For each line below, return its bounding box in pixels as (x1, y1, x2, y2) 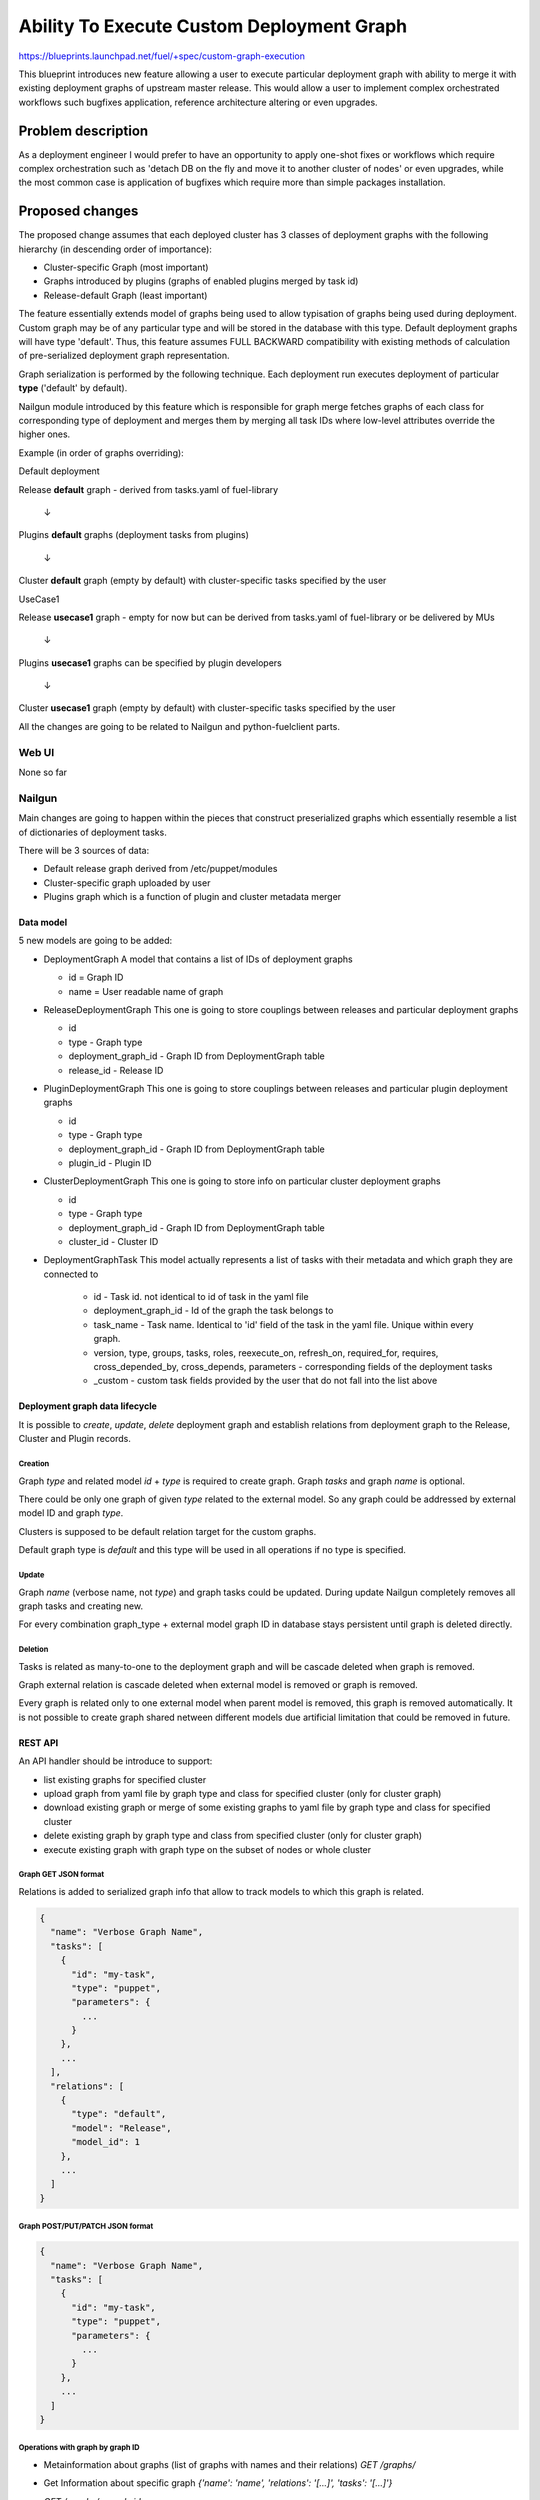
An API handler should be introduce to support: (18, 1755, 213, 1767)
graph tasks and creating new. (18, 1600, 144, 1612)
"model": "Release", (71, 2122, 172, 2134)
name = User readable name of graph (68, 985, 224, 997)
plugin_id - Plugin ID (68, 1156, 152, 1169)
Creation (18, 1458, 50, 1469)
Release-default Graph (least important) (43, 289, 208, 301)
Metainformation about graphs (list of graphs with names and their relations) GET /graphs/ (43, 2458, 416, 2470)
